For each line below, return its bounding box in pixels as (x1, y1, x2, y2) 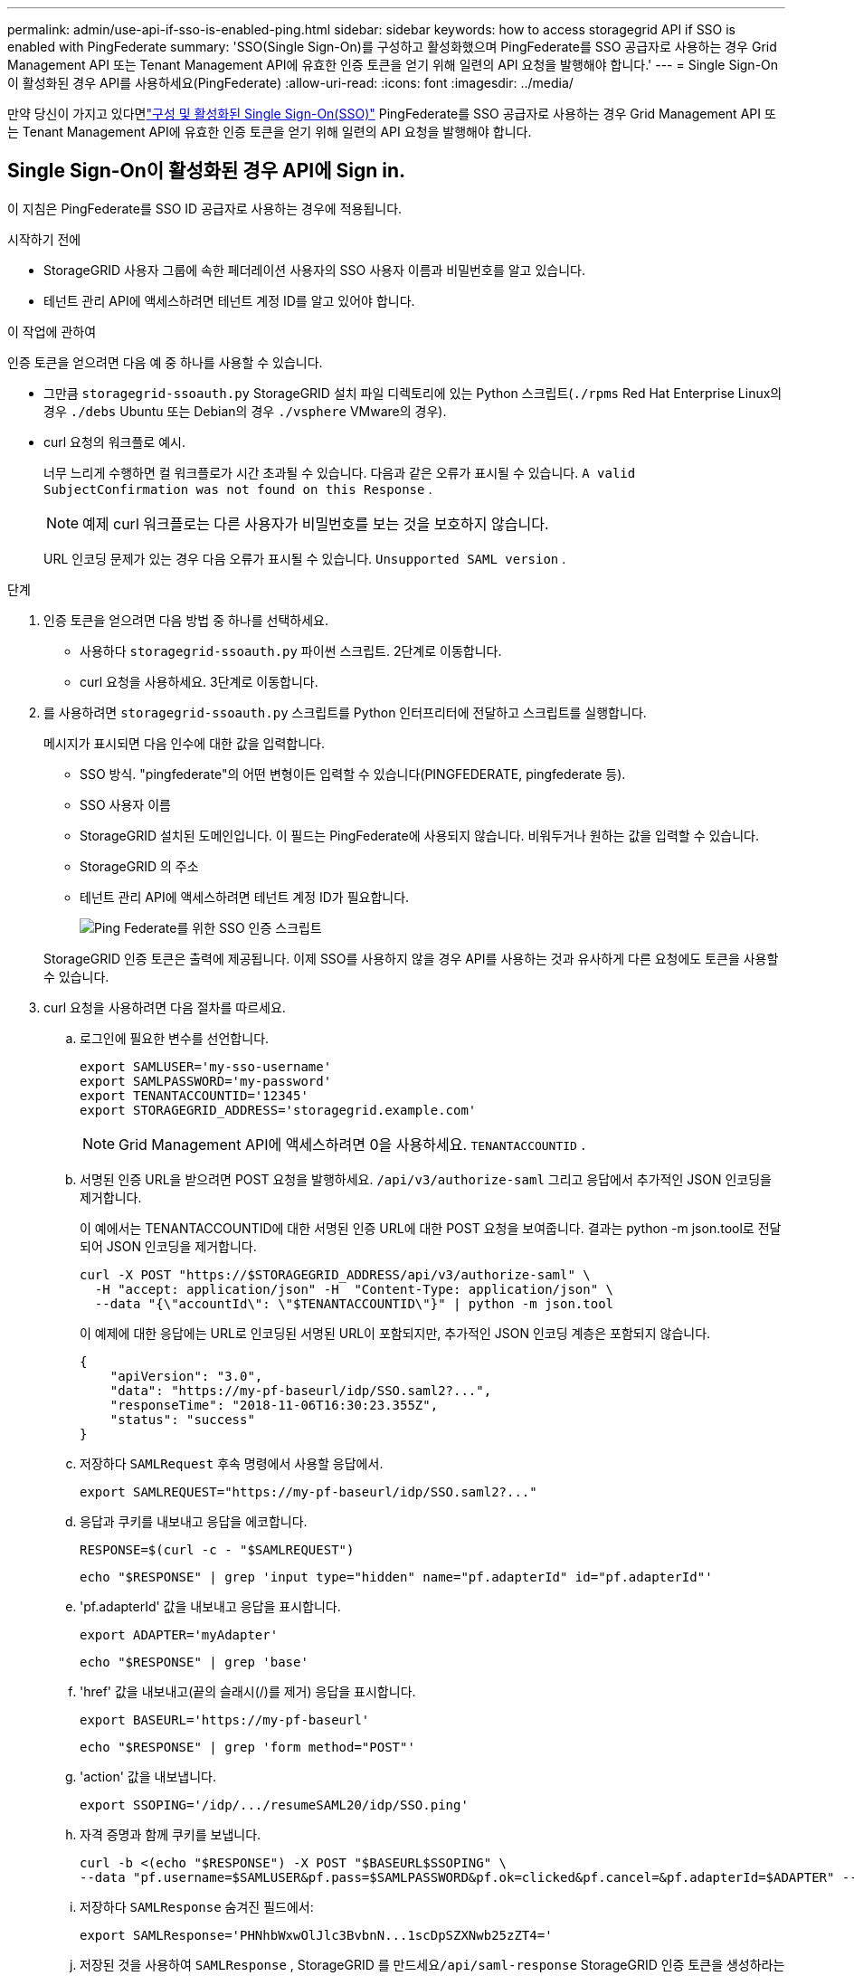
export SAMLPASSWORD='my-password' (80, 1073, 332, 1088)
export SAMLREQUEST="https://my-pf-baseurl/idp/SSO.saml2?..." (80, 1484, 537, 1499)
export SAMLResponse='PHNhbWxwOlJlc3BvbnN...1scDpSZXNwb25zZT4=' (80, 1927, 553, 1943)
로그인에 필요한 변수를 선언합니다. (80, 1030, 270, 1046)
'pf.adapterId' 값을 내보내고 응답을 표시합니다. (80, 1598, 341, 1614)
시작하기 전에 (7, 231, 81, 247)
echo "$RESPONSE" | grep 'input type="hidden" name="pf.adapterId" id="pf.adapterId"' (80, 1569, 713, 1584)
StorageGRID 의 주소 (80, 858, 199, 874)
